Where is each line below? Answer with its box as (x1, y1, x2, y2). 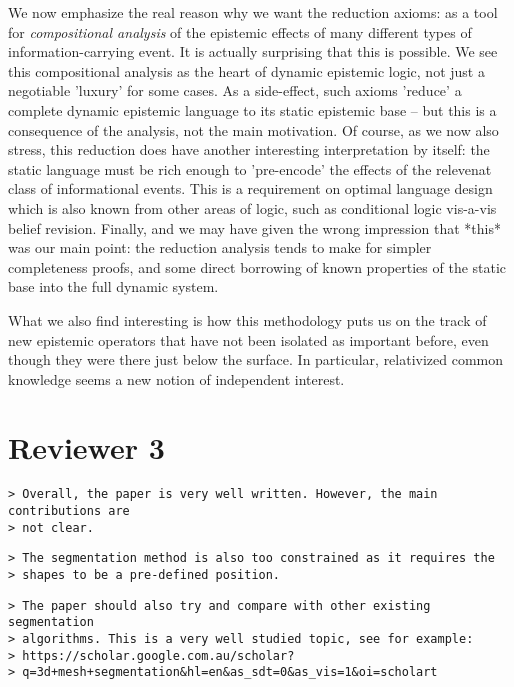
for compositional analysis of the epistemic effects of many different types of (8, 21, 472, 42)
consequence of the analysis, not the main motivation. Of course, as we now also (8, 119, 499, 140)
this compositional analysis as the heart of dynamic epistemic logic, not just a (8, 60, 485, 81)
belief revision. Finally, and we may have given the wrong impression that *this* (8, 217, 501, 238)
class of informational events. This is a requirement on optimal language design (8, 178, 493, 199)
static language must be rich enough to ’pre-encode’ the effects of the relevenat (8, 158, 492, 179)
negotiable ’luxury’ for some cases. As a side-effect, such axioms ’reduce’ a (8, 80, 462, 101)
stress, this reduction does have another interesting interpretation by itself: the (8, 139, 490, 160)
